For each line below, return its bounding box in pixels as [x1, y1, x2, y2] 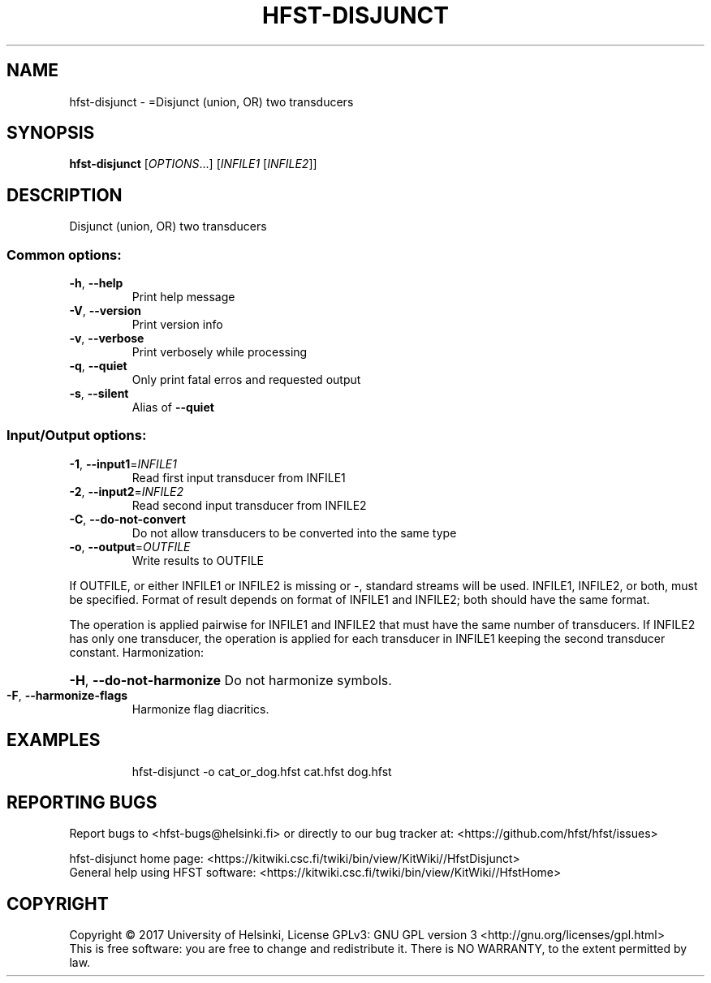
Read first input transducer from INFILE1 [131, 470, 346, 485]
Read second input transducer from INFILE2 [131, 498, 367, 512]
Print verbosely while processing [131, 345, 308, 360]
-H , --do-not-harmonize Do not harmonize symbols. [69, 671, 392, 688]
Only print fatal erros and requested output [131, 373, 361, 387]
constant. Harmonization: [69, 645, 205, 659]
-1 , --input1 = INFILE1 [69, 456, 177, 471]
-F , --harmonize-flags [6, 688, 128, 702]
